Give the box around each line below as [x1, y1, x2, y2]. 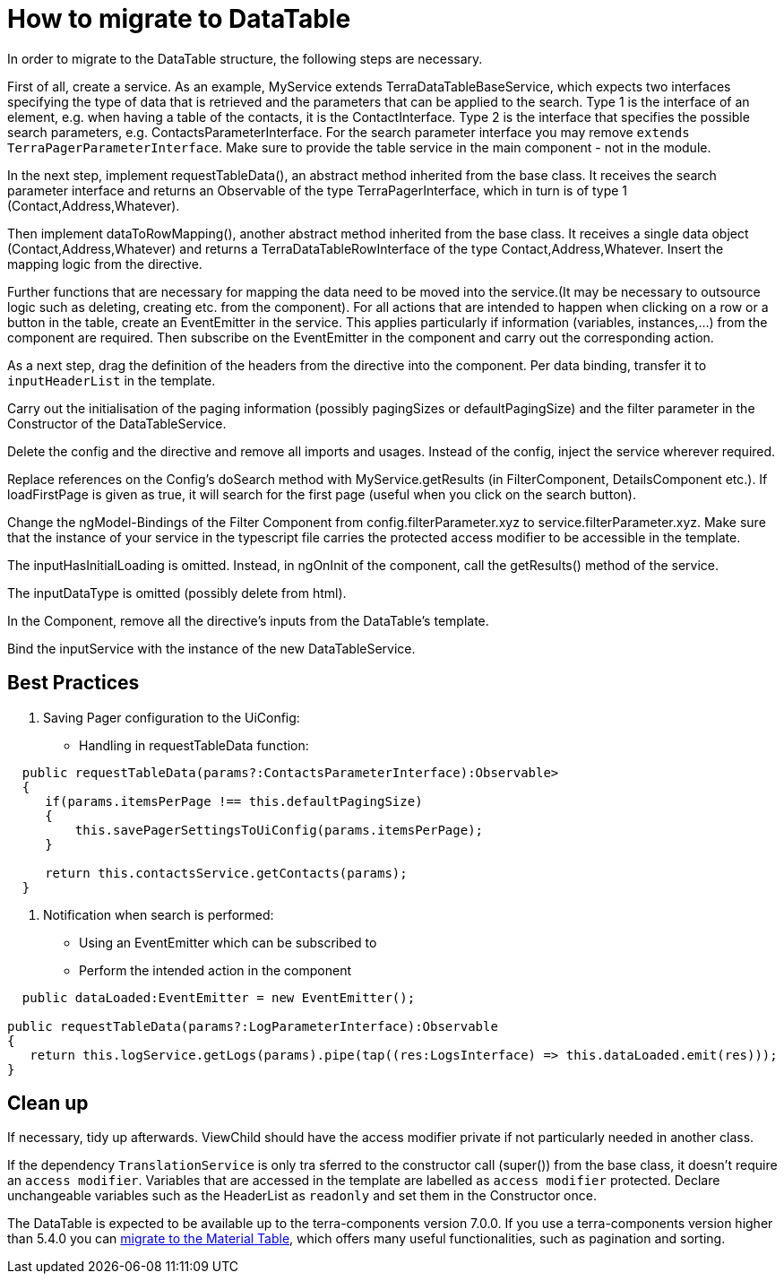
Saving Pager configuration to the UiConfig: [43, 709, 300, 725]
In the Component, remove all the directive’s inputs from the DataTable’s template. [7, 612, 489, 628]
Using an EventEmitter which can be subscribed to [79, 934, 377, 950]
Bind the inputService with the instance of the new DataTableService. [7, 640, 416, 656]
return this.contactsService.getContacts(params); [45, 865, 408, 880]
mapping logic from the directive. [7, 255, 202, 272]
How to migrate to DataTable [7, 4, 351, 34]
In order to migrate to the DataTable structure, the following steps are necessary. [7, 50, 483, 66]
